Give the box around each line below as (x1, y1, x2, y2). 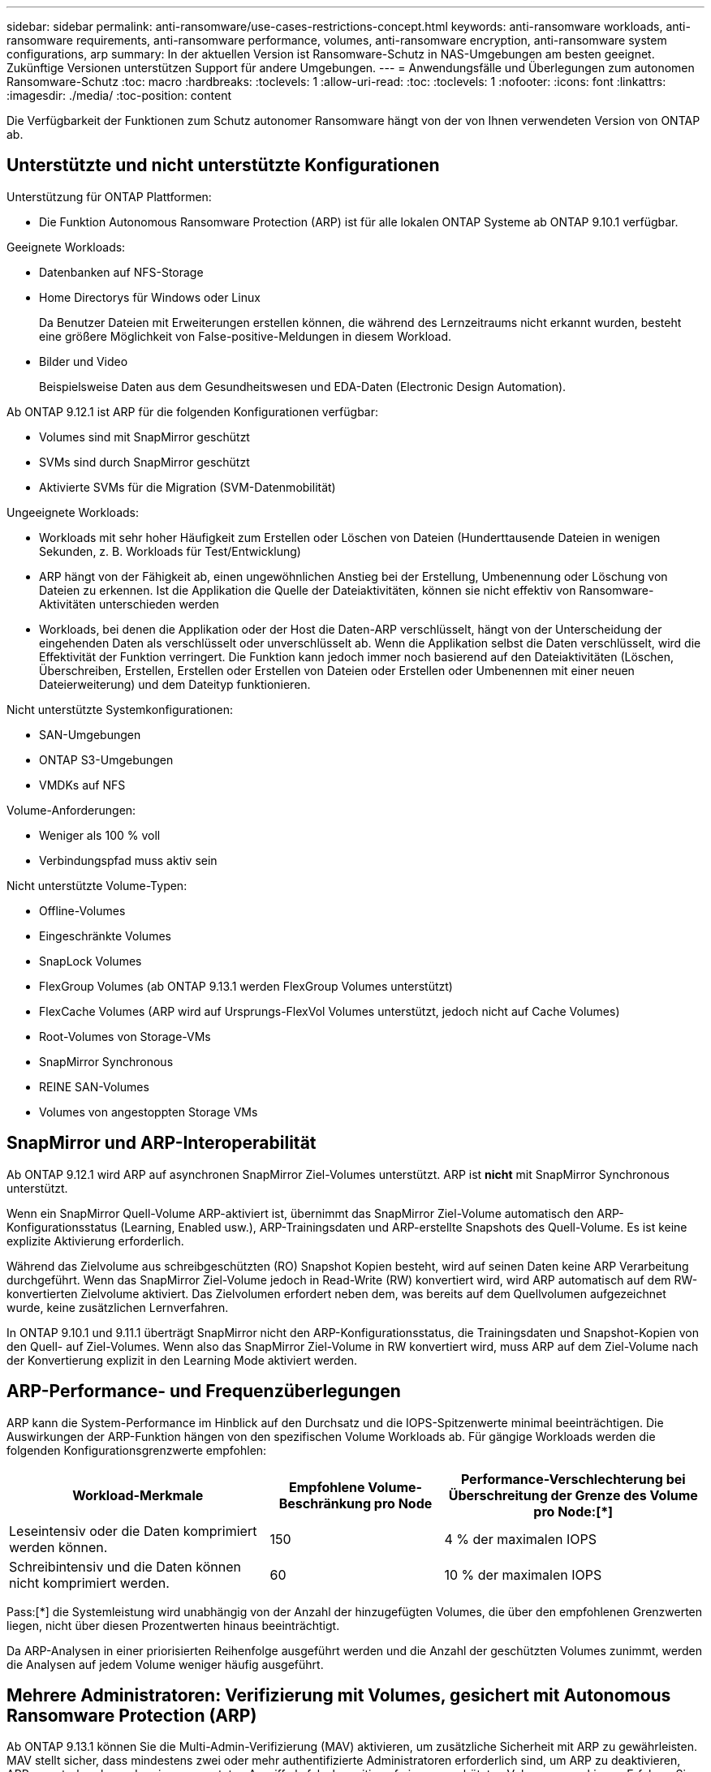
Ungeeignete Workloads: (6, 505, 139, 519)
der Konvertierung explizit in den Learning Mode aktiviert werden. (6, 1353, 358, 1367)
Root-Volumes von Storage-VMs (39, 1029, 211, 1043)
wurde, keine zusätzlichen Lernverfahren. (6, 1300, 229, 1314)
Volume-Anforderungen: (6, 802, 136, 817)
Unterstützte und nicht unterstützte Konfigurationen (6, 155, 440, 176)
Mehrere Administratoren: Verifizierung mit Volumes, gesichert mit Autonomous (6, 1684, 671, 1705)
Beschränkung (278, 1495, 372, 1512)
